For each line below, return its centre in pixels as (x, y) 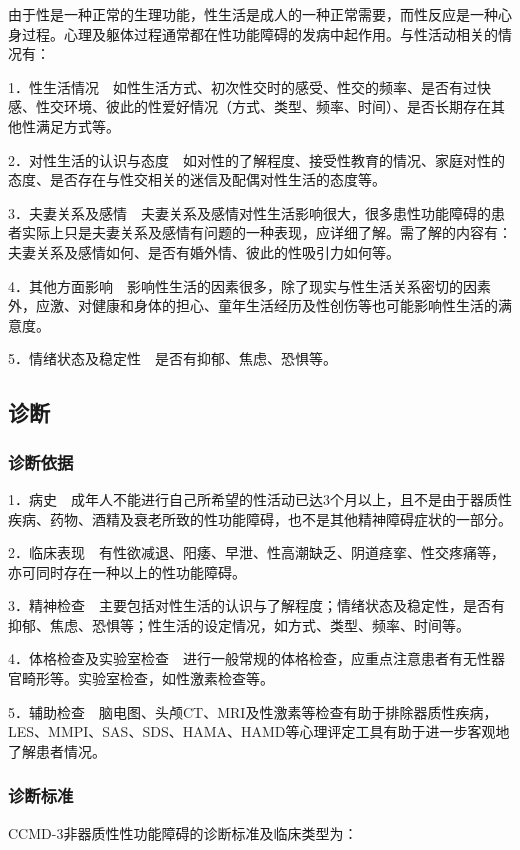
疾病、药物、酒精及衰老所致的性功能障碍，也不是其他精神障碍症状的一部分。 (260, 518)
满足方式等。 (77, 125)
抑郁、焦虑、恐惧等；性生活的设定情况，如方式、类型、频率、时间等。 (239, 624)
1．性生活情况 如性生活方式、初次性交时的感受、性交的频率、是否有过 (242, 86)
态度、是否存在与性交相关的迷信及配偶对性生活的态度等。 (197, 179)
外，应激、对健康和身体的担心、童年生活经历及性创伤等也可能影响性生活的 (253, 305)
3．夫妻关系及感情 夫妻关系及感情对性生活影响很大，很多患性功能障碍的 (249, 212)
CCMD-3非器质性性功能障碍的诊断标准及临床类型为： (183, 832)
